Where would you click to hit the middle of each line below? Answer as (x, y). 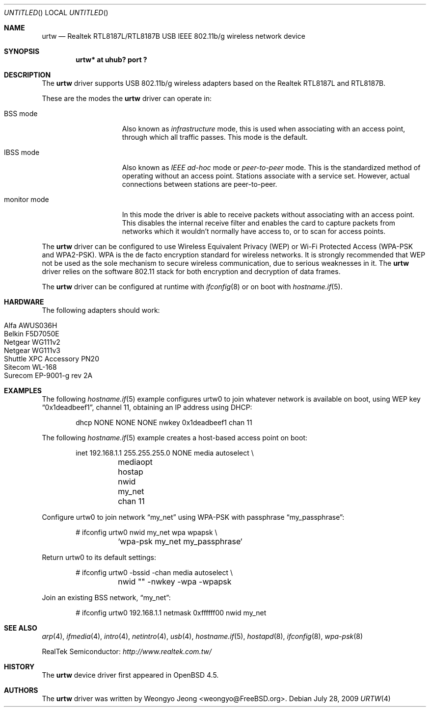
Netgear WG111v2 (32, 342)
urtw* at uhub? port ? (111, 60)
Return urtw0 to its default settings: (99, 557)
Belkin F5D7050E (32, 334)
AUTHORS (21, 690)
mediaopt (135, 462)
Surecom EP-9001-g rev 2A (48, 375)
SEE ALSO (21, 628)
